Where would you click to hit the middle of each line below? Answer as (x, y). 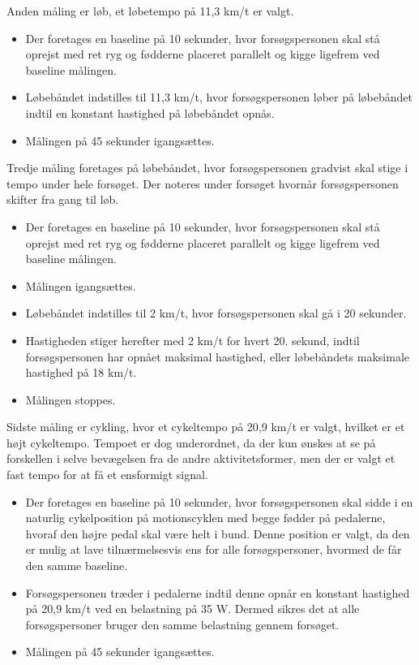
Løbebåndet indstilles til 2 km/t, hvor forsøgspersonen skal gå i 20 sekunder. (216, 313)
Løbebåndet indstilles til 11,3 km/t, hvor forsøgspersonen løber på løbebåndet (219, 97)
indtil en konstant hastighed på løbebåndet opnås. (150, 112)
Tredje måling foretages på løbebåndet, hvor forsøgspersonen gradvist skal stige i (207, 168)
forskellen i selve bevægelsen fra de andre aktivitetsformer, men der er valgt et (201, 458)
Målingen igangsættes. (81, 285)
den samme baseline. (77, 566)
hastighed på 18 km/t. (81, 372)
